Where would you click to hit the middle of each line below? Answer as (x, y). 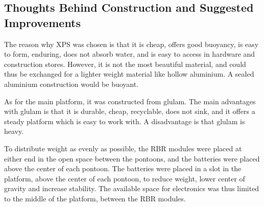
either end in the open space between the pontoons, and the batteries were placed (132, 158)
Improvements (43, 22)
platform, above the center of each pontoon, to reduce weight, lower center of (125, 178)
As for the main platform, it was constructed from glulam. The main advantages (130, 101)
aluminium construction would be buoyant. (71, 84)
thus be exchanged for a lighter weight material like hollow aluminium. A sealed (129, 74)
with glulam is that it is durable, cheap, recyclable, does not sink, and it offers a (130, 111)
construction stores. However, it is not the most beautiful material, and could (125, 64)
